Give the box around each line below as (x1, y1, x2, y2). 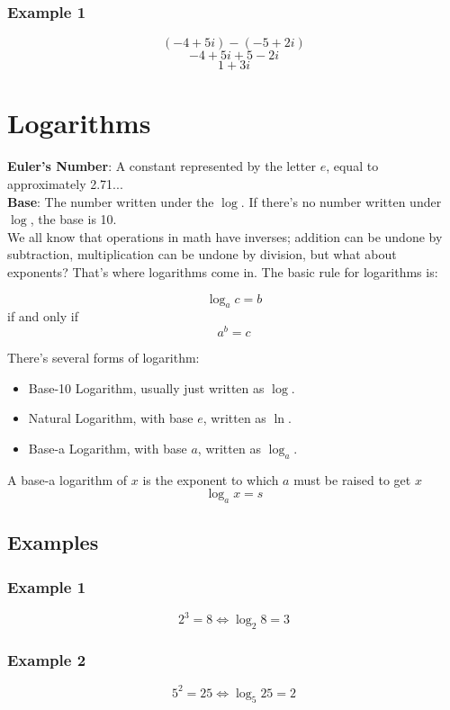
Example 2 (7, 649, 86, 671)
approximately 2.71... (7, 174, 123, 193)
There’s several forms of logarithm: (7, 347, 200, 366)
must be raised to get (293, 470, 411, 489)
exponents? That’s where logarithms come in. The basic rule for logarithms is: (7, 262, 438, 281)
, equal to (326, 157, 379, 175)
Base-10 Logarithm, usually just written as (28, 378, 265, 397)
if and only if (7, 307, 78, 326)
